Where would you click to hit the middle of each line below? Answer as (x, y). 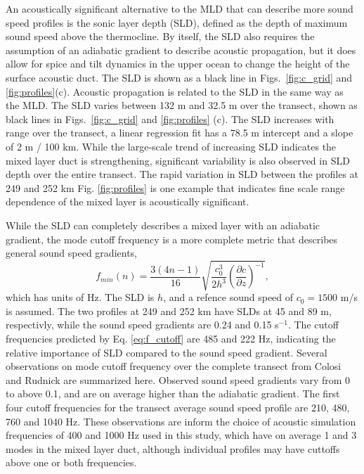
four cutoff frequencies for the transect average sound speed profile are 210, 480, (178, 407)
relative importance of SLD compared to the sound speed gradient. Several (167, 352)
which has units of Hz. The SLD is (80, 297)
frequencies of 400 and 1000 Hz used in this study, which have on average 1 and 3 (181, 435)
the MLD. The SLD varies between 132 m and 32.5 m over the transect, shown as (182, 105)
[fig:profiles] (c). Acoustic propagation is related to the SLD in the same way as (175, 91)
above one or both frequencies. (71, 462)
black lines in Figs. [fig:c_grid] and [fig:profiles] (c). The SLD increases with (170, 118)
